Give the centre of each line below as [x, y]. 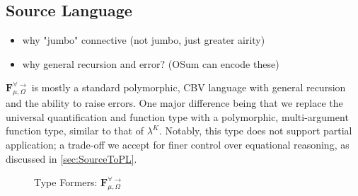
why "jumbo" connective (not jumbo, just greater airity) [144, 40]
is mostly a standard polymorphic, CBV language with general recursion [189, 87]
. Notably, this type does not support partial [255, 131]
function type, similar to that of [75, 131]
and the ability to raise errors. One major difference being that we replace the [174, 103]
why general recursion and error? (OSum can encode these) [151, 63]
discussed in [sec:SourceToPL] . [71, 158]
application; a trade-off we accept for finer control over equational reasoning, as [178, 144]
